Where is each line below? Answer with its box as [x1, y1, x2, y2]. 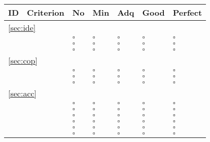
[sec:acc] [8, 87, 37, 99]
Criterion [27, 7, 64, 18]
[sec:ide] [8, 22, 36, 33]
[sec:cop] [8, 55, 38, 66]
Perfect [172, 7, 202, 18]
